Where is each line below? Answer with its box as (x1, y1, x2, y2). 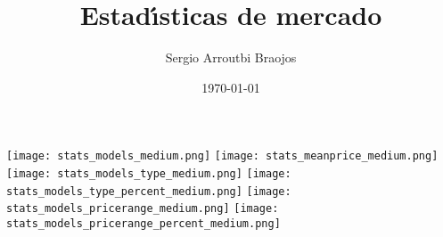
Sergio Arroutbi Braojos (165, 48, 297, 67)
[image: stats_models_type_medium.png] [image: (6, 167, 291, 180)
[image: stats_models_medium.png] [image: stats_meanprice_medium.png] (6, 150, 439, 163)
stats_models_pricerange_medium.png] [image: (6, 202, 279, 216)
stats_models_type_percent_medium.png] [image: (6, 184, 291, 198)
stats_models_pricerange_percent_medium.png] (6, 217, 281, 230)
